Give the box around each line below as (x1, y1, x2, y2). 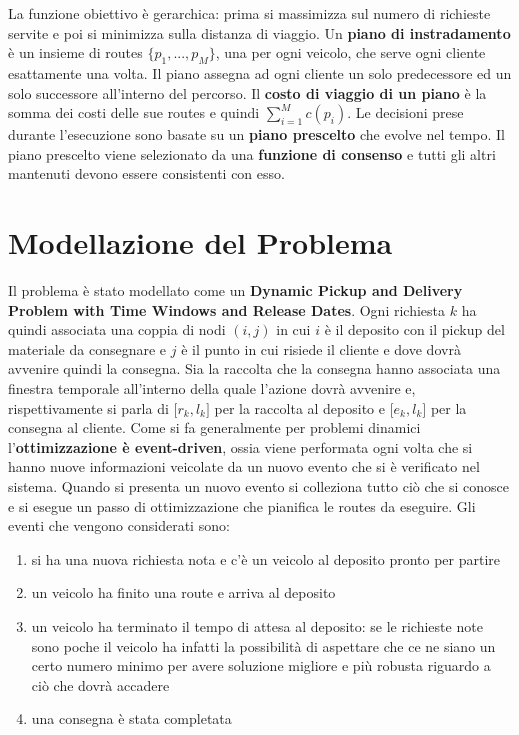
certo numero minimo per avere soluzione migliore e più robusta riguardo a (31, 655, 491, 676)
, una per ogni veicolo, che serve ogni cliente (215, 42, 486, 63)
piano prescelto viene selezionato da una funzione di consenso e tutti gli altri (8, 143, 496, 164)
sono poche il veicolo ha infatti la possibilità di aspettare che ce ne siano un (31, 635, 496, 656)
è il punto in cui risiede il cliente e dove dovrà (181, 338, 461, 359)
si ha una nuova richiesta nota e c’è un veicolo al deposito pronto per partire (31, 548, 501, 569)
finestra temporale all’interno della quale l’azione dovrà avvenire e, (8, 378, 416, 399)
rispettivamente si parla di (8, 397, 169, 418)
